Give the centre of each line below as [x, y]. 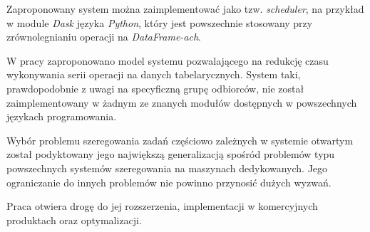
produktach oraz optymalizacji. [74, 220]
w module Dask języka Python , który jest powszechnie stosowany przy [160, 22]
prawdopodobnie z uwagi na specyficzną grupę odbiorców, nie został [155, 88]
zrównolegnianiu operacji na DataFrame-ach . [104, 37]
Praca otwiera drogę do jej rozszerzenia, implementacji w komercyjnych [162, 206]
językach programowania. [62, 116]
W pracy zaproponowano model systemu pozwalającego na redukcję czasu [168, 60]
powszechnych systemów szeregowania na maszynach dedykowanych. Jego [167, 168]
